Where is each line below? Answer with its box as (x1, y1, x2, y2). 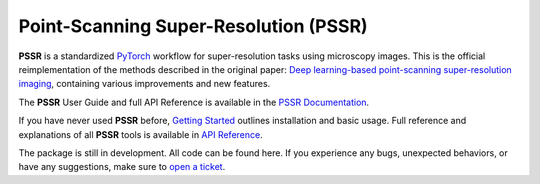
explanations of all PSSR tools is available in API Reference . (18, 128, 264, 140)
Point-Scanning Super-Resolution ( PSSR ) (18, 15, 369, 37)
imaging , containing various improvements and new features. (18, 78, 271, 90)
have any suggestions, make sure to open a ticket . (18, 161, 226, 173)
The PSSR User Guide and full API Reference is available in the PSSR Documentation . (18, 96, 370, 108)
